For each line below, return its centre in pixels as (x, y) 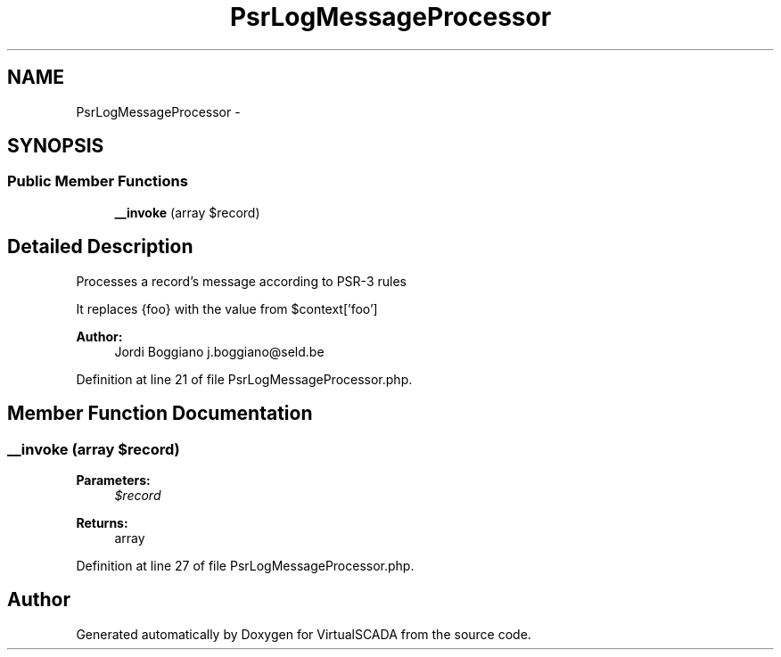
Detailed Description (100, 247)
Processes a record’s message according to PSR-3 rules (241, 281)
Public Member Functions (98, 181)
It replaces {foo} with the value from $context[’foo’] (227, 308)
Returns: (102, 522)
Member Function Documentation (160, 414)
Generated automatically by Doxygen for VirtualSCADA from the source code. (304, 634)
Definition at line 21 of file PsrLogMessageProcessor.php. (244, 379)
